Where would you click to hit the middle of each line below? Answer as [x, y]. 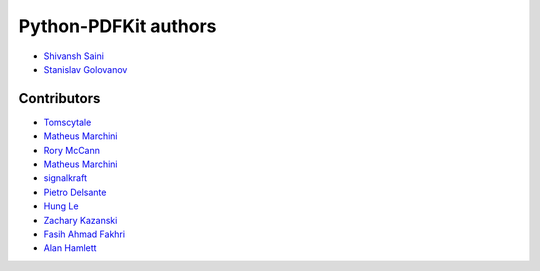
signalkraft [65, 178]
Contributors [59, 98]
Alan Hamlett [70, 248]
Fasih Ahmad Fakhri [84, 234]
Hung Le [61, 206]
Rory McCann [71, 150]
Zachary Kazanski [80, 220]
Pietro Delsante [75, 192]
